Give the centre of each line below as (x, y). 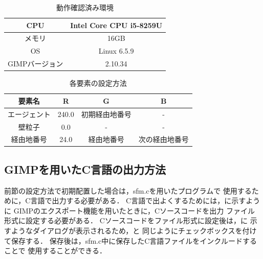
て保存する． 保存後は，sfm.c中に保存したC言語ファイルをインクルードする (130, 240)
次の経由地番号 (163, 139)
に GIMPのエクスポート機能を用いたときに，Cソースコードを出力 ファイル (130, 210)
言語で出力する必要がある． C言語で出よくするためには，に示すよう (145, 201)
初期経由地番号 (106, 114)
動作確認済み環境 (85, 7)
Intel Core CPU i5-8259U (116, 25)
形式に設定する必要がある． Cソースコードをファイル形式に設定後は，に (126, 220)
